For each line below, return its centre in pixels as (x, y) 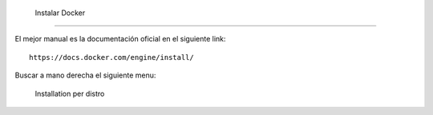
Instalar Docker (60, 13)
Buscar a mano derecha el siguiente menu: (85, 75)
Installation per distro (70, 93)
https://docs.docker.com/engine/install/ (111, 57)
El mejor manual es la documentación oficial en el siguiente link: (120, 39)
